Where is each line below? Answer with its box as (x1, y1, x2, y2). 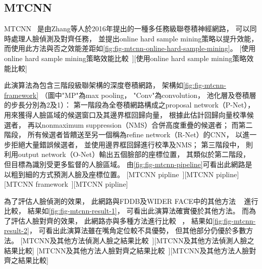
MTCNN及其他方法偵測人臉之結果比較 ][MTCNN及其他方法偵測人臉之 (22, 235, 254, 246)
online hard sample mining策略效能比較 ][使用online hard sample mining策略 (4, 52, 247, 63)
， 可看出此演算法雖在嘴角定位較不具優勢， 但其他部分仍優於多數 (29, 225, 246, 236)
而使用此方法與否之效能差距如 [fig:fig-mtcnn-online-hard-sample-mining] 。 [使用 (4, 43, 256, 53)
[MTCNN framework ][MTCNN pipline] (4, 179, 128, 189)
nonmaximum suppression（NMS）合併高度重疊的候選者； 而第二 (41, 119, 253, 130)
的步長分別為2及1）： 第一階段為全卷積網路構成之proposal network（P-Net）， (4, 99, 255, 110)
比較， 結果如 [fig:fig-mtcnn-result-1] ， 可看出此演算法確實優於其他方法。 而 (4, 205, 249, 216)
